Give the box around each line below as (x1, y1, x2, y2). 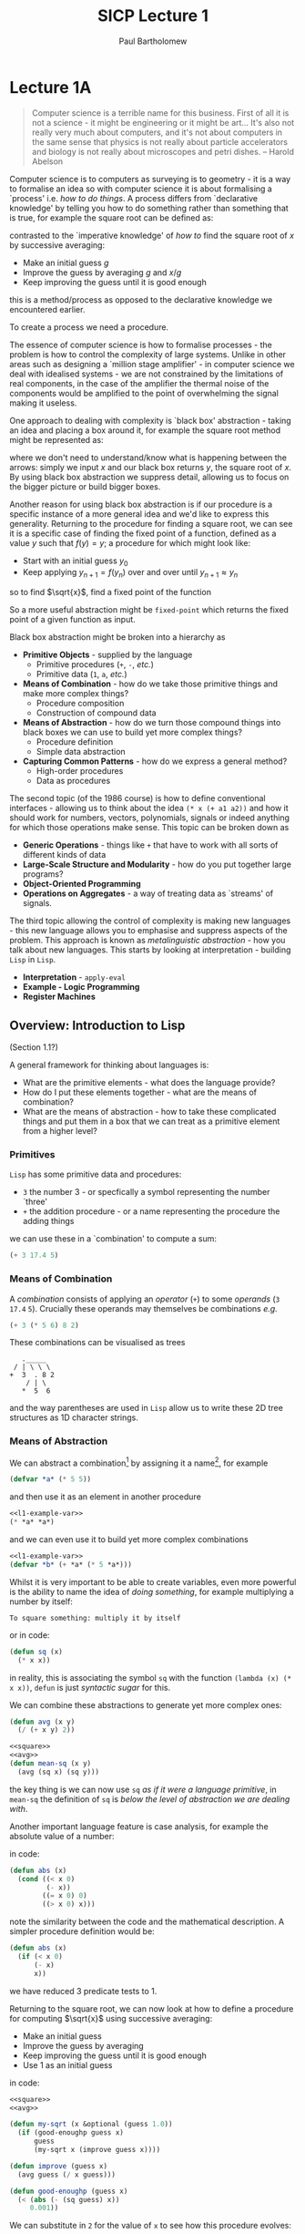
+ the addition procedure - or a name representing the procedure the (22, 1206, 280, 1217)
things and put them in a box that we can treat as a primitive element (22, 1116, 280, 1127)
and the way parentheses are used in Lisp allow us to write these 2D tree (9, 1403, 284, 1414)
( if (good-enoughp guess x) (17, 2128, 125, 2137)
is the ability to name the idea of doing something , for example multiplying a (9, 1586, 294, 1597)
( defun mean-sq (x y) (9, 1759, 92, 1768)
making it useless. (9, 397, 77, 408)
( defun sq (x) (9, 1647, 64, 1656)
